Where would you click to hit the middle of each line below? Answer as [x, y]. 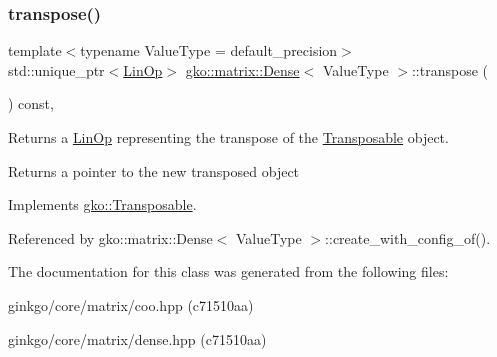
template [35, 50]
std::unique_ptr [56, 69]
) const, [31, 103]
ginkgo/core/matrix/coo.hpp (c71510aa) [131, 304]
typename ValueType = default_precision [209, 50]
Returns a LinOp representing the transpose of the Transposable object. [228, 137]
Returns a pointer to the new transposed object [154, 170]
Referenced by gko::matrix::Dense [110, 237]
